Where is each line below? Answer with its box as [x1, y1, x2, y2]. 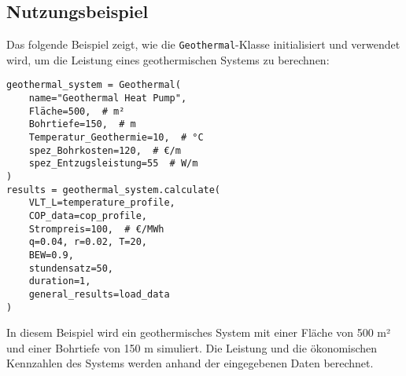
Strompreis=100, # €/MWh [28, 223, 164, 235]
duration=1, [28, 276, 91, 287]
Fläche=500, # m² [28, 105, 125, 117]
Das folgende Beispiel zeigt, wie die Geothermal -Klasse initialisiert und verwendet [6, 36, 400, 53]
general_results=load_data [28, 288, 170, 300]
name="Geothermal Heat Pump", [28, 93, 187, 104]
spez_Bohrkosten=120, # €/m [28, 144, 181, 156]
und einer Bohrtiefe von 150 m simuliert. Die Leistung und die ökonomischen [6, 339, 378, 356]
